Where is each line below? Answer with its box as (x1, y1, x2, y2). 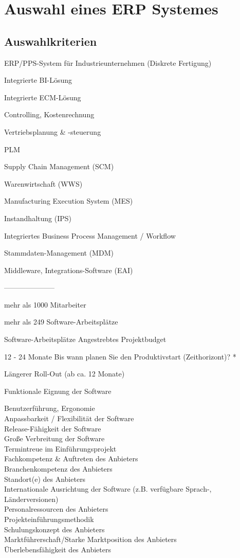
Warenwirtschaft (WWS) (4, 178, 83, 189)
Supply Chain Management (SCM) (4, 161, 114, 172)
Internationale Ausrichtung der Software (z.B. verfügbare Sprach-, (4, 483, 212, 494)
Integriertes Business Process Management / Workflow (4, 230, 176, 241)
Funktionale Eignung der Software (4, 385, 112, 396)
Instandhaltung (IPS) (4, 212, 71, 223)
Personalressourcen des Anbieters (4, 503, 108, 514)
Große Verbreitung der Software (4, 433, 105, 444)
